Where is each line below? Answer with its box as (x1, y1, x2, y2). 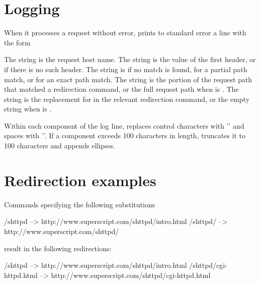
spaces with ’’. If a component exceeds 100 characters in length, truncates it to (4, 130, 245, 141)
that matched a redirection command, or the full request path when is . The (4, 84, 239, 94)
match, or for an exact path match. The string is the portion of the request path (4, 74, 252, 84)
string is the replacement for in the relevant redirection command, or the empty (4, 93, 250, 104)
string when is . (4, 103, 52, 114)
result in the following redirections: (4, 243, 112, 253)
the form (4, 37, 31, 47)
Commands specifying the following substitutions (4, 199, 155, 209)
